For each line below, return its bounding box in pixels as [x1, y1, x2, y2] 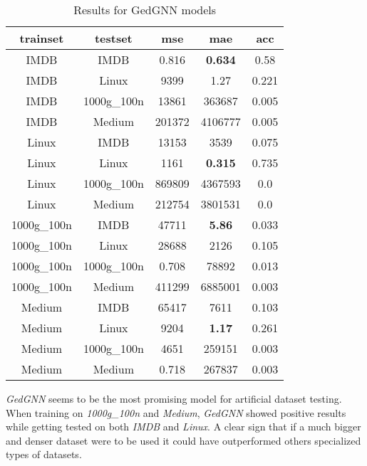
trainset [19, 30, 64, 46]
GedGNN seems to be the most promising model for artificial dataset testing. [6, 391, 342, 406]
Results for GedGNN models [73, 1, 217, 18]
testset [94, 30, 133, 46]
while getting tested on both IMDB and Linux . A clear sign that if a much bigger [6, 419, 361, 434]
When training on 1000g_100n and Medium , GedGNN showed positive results [6, 405, 346, 420]
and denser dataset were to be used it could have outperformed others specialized [6, 433, 361, 448]
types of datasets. [6, 447, 82, 462]
